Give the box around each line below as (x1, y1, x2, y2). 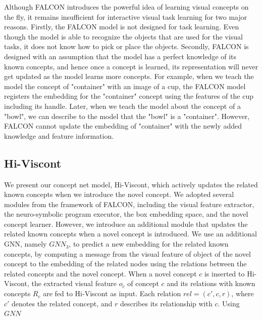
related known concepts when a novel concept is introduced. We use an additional (4, 228, 257, 239)
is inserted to (204, 268, 245, 278)
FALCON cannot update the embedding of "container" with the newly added (4, 121, 242, 131)
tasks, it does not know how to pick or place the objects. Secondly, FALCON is (4, 41, 249, 52)
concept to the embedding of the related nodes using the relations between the (4, 258, 247, 269)
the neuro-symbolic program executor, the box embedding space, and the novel (4, 209, 248, 219)
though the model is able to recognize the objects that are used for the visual (4, 31, 243, 42)
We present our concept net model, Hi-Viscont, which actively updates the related (4, 179, 258, 189)
